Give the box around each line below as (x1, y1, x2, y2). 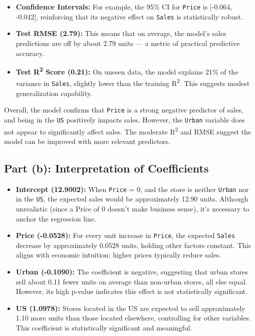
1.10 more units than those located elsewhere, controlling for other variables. (16, 312, 251, 323)
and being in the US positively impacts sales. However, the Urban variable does (4, 114, 245, 124)
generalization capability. (16, 87, 92, 98)
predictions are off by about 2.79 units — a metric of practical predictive (16, 37, 240, 48)
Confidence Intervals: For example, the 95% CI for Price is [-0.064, (16, 1, 232, 11)
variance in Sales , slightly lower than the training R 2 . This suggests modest (16, 76, 250, 88)
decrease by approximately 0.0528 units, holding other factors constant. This (16, 239, 251, 250)
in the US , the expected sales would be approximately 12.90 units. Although (16, 193, 248, 204)
